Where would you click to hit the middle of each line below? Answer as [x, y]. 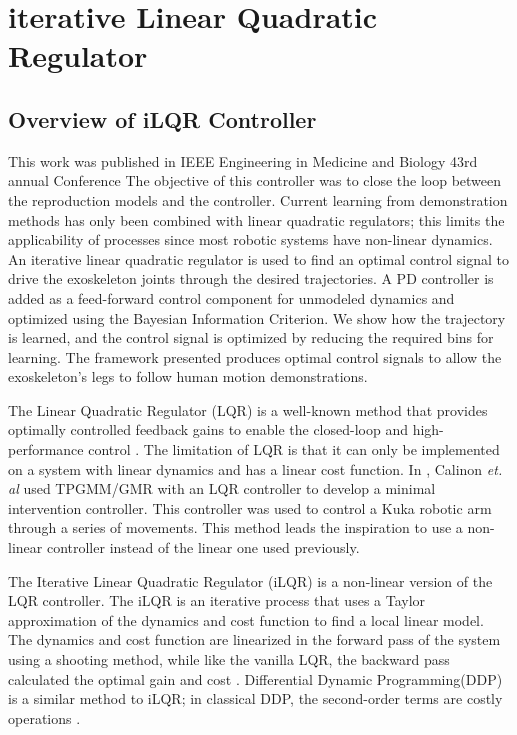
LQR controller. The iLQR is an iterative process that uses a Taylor [217, 600]
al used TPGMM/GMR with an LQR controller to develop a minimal [222, 488]
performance [46, 449]
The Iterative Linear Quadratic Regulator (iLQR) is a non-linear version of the [250, 580]
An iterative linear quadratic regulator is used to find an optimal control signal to [259, 258]
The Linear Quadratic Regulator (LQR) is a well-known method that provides [248, 409]
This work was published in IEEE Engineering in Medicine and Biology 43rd [243, 160]
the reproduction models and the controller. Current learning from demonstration [258, 199]
